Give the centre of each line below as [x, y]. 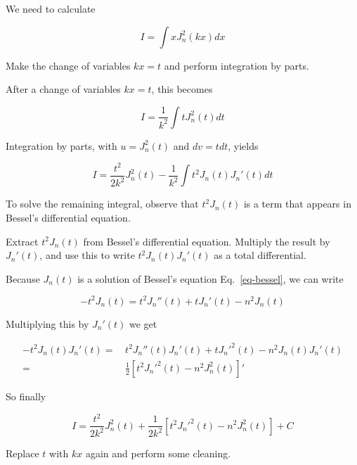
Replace [22, 453]
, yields [243, 145]
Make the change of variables [68, 65]
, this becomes [182, 89]
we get [143, 323]
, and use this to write [87, 255]
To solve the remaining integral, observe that [102, 204]
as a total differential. [260, 255]
